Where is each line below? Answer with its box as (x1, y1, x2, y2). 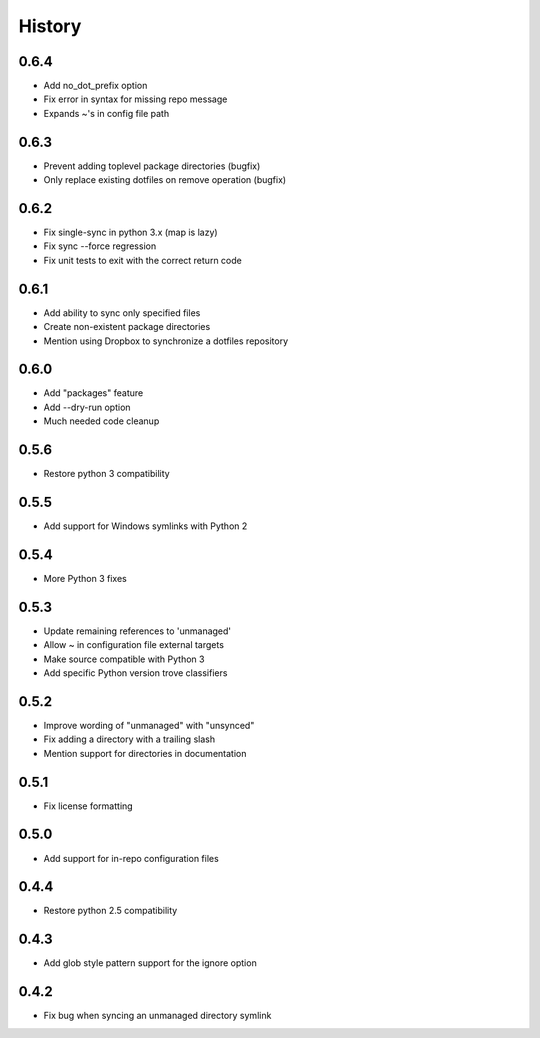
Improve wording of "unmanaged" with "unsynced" (43, 719, 255, 731)
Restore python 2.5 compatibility (43, 905, 178, 917)
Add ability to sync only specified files (43, 306, 201, 319)
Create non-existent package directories (43, 321, 211, 333)
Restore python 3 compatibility (43, 468, 170, 480)
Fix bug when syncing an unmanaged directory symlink (43, 1010, 272, 1022)
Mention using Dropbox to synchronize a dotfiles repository (43, 335, 289, 347)
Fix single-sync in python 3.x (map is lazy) (43, 226, 219, 239)
